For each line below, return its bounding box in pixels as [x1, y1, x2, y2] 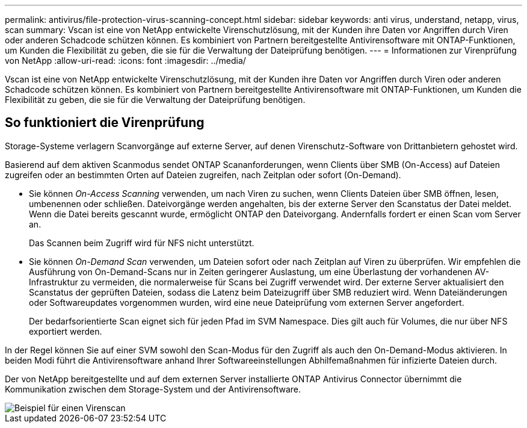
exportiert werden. [29, 326, 102, 337]
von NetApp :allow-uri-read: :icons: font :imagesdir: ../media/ [5, 55, 246, 66]
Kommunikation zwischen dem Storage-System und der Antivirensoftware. [5, 383, 301, 394]
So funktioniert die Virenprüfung [5, 115, 205, 131]
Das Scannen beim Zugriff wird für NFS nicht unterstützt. [29, 237, 254, 248]
